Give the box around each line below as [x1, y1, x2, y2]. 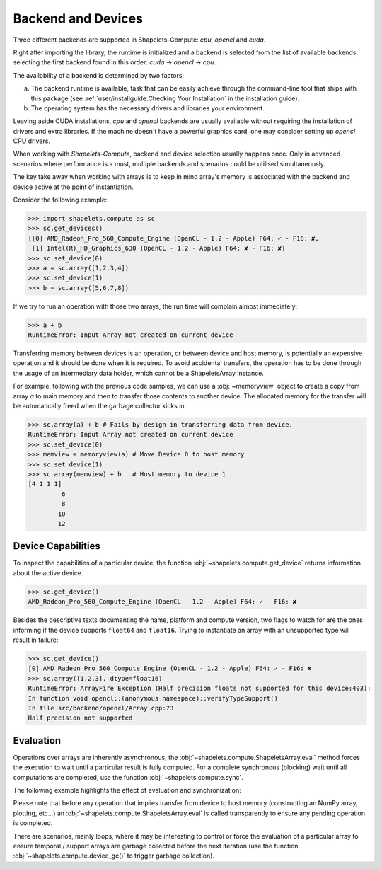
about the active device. [13, 568, 84, 577]
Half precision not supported [28, 714, 133, 722]
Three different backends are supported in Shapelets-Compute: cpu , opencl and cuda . [13, 35, 266, 44]
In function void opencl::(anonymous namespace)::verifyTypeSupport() [28, 694, 279, 702]
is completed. [13, 819, 53, 827]
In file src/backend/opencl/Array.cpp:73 [28, 704, 174, 712]
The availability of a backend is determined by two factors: [13, 71, 184, 79]
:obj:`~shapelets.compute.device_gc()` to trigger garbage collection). [13, 851, 215, 860]
